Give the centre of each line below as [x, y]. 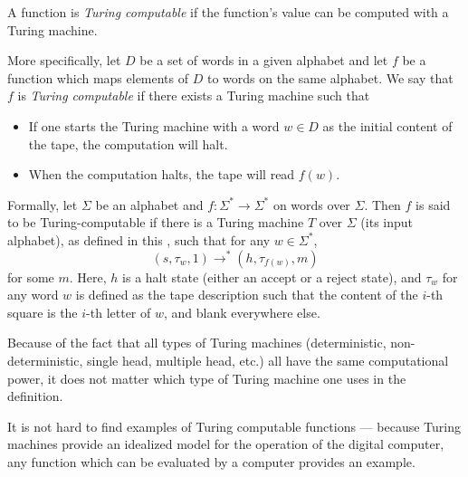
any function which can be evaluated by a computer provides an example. [211, 461]
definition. [35, 396]
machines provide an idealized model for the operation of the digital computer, [226, 444]
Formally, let [43, 204]
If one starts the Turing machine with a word [154, 125]
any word [33, 295]
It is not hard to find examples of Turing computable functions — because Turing [234, 426]
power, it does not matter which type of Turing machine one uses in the [207, 378]
